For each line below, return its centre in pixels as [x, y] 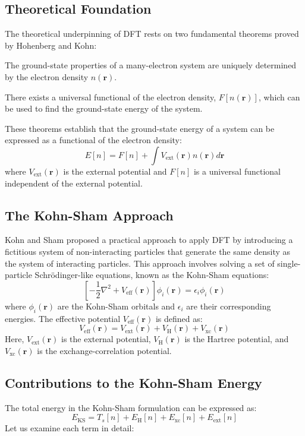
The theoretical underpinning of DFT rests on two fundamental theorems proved [152, 34]
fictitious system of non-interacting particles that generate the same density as [148, 251]
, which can [279, 97]
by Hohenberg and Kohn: [51, 45]
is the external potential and [115, 171]
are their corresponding [229, 306]
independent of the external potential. [74, 183]
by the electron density [47, 76]
